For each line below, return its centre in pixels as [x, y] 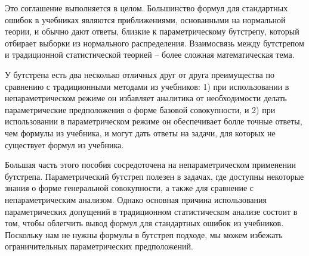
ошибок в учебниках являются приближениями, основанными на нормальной [145, 19]
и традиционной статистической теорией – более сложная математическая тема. [150, 54]
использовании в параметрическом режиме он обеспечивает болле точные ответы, [154, 121]
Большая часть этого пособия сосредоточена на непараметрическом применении [150, 165]
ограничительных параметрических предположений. [99, 246]
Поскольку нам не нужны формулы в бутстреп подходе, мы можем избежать [144, 234]
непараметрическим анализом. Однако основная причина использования [136, 199]
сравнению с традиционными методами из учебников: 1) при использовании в [147, 86]
